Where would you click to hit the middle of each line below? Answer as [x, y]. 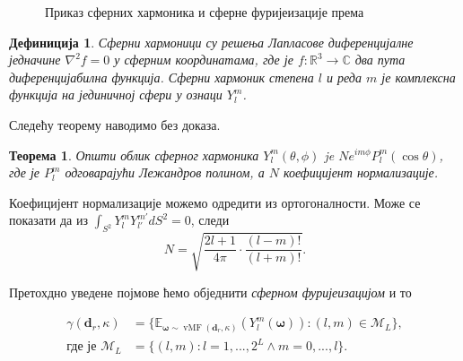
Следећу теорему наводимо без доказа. [115, 124]
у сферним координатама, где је [204, 60]
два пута [380, 60]
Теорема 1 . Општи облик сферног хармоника [134, 155]
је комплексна [419, 77]
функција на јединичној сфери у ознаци [116, 95]
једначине [35, 60]
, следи [210, 220]
